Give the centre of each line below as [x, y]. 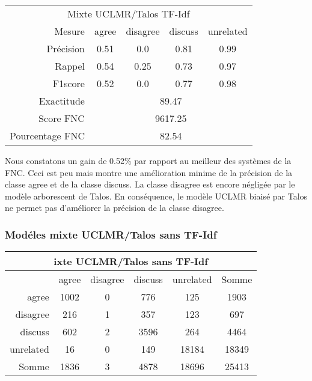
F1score [69, 83]
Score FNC [62, 118]
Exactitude [62, 101]
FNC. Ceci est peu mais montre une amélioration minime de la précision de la [149, 172]
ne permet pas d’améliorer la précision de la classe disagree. [115, 208]
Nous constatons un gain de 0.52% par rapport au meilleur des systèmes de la [148, 160]
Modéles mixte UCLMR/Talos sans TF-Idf [111, 234]
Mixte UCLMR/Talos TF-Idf [129, 14]
